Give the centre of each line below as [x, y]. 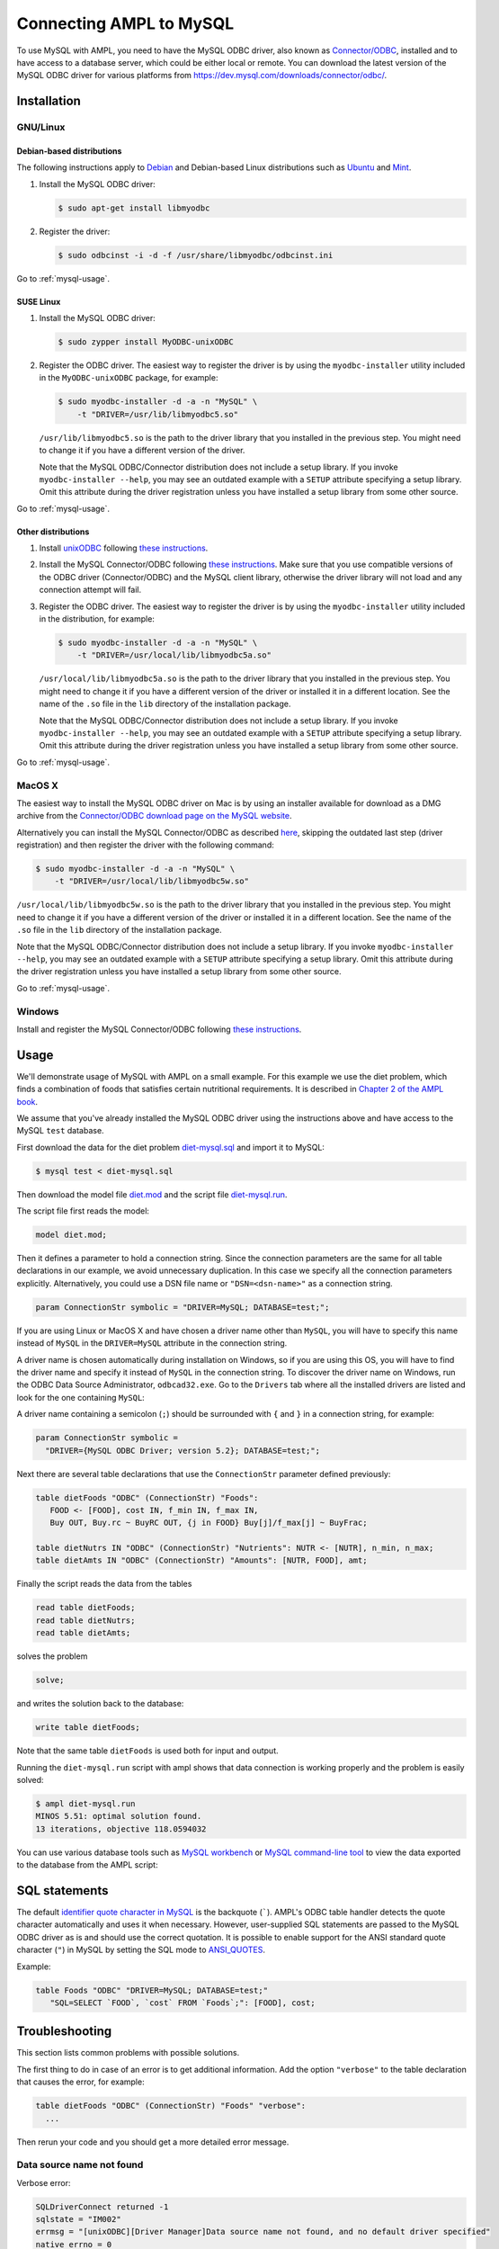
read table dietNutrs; [85, 1620]
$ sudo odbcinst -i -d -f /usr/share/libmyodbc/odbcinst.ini [196, 255]
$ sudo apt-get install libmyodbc [134, 208]
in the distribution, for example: [97, 619]
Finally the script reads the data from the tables [104, 1584]
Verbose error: [44, 2182]
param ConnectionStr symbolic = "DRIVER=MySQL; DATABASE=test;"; [183, 1307]
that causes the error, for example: [80, 2082]
